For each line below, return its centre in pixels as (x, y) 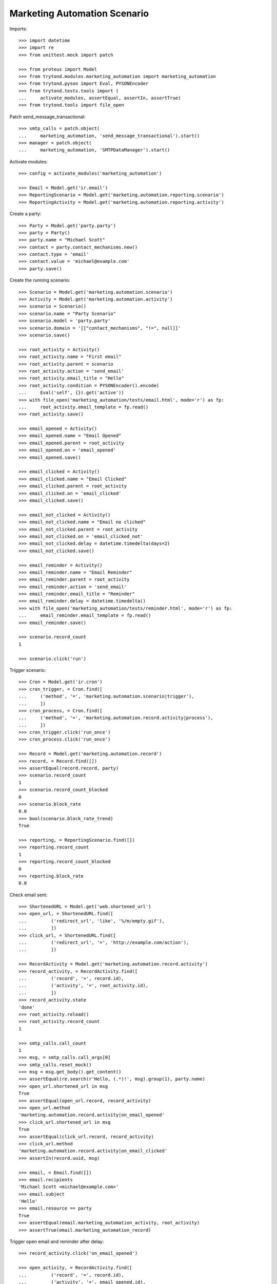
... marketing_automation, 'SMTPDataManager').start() (94, 150)
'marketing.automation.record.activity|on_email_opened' (92, 1115)
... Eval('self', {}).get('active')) (71, 393)
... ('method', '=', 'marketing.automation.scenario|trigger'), (106, 696)
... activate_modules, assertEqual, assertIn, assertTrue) (100, 98)
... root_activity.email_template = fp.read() (84, 407)
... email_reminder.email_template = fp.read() (85, 616)
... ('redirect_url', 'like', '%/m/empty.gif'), (92, 921)
